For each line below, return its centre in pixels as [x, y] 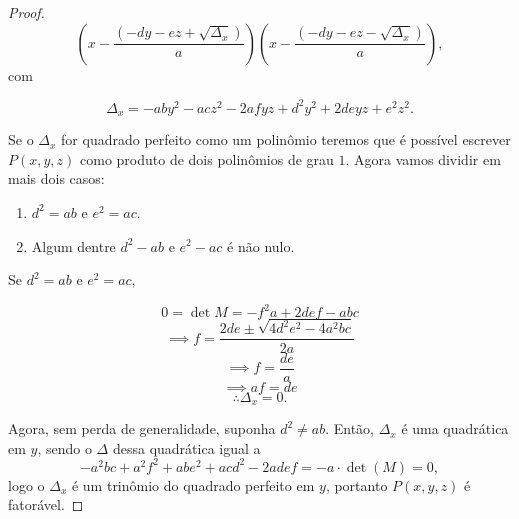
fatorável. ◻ [46, 504]
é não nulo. [261, 245]
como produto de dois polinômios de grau [207, 158]
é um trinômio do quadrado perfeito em [193, 484]
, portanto [356, 484]
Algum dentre [73, 245]
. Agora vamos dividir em [423, 158]
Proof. [26, 12]
